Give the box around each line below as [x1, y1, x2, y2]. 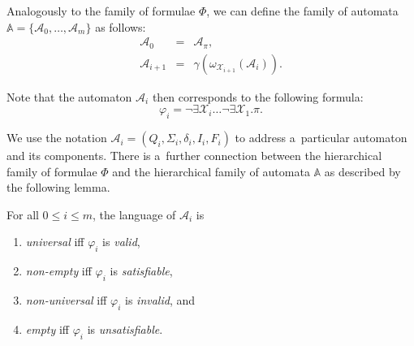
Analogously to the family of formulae [6, 2, 196, 19]
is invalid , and [125, 292, 196, 309]
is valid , [102, 233, 140, 250]
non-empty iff [25, 262, 92, 279]
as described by [324, 162, 401, 179]
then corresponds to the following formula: [152, 88, 364, 105]
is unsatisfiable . [87, 320, 163, 337]
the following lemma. [6, 179, 110, 196]
